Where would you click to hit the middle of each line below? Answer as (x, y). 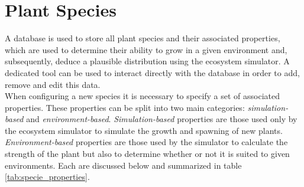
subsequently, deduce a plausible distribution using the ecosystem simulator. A (147, 61)
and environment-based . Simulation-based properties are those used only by (162, 119)
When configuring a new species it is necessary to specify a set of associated (143, 96)
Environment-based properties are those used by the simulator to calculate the (146, 142)
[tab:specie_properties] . (47, 177)
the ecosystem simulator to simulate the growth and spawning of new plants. (144, 130)
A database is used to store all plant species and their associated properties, (143, 38)
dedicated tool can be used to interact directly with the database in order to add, (152, 72)
